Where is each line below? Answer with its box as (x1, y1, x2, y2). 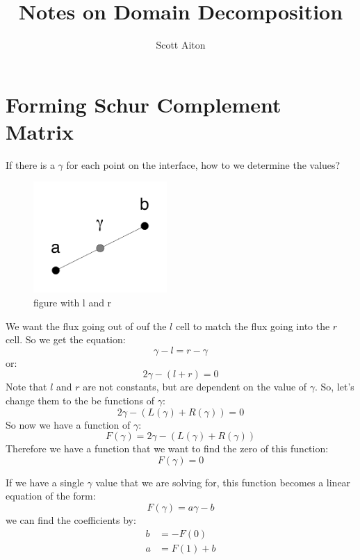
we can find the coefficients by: (6, 512, 136, 527)
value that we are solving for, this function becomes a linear (95, 475, 351, 489)
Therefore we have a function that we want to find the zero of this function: (6, 441, 329, 456)
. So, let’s (315, 379, 354, 394)
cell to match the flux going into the (175, 318, 330, 333)
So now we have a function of (6, 417, 131, 431)
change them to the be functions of (6, 393, 154, 407)
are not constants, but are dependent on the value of (83, 379, 307, 394)
